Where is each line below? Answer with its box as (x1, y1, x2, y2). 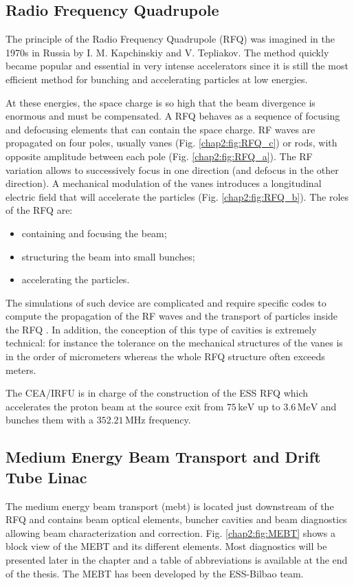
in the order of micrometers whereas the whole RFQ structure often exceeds (5, 349, 325, 364)
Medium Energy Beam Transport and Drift (5, 446, 321, 467)
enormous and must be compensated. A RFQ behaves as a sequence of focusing (5, 109, 340, 123)
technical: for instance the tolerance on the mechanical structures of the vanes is (5, 335, 343, 350)
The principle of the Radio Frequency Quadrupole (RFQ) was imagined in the (5, 32, 335, 46)
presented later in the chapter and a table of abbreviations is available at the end (5, 553, 348, 567)
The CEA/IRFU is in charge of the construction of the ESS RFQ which (5, 386, 309, 400)
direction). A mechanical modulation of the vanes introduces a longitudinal (5, 176, 322, 190)
